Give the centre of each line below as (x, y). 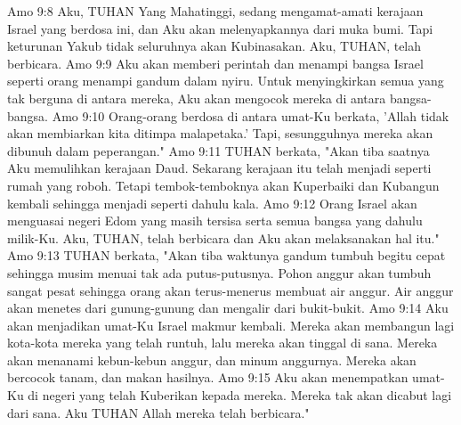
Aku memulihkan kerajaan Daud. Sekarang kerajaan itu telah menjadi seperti (219, 168)
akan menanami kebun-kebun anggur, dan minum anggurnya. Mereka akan (212, 360)
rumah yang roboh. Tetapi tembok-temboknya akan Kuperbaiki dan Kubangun (223, 185)
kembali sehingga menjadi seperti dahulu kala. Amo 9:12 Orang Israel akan (212, 203)
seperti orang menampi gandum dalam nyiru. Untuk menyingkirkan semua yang (226, 81)
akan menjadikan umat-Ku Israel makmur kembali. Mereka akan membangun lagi (231, 325)
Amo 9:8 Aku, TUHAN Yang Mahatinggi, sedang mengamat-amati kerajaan (215, 11)
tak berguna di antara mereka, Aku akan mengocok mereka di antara (197, 98)
